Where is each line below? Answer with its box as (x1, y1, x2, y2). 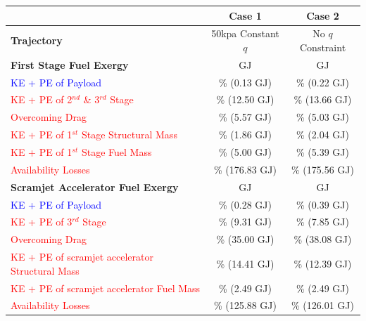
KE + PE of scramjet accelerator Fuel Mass (11, 280, 201, 295)
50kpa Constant (211, 26, 279, 41)
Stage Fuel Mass (81, 145, 152, 159)
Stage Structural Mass (81, 127, 177, 142)
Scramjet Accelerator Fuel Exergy (11, 179, 179, 194)
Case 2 (306, 8, 339, 22)
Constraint (300, 39, 346, 54)
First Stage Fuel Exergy (11, 57, 129, 72)
